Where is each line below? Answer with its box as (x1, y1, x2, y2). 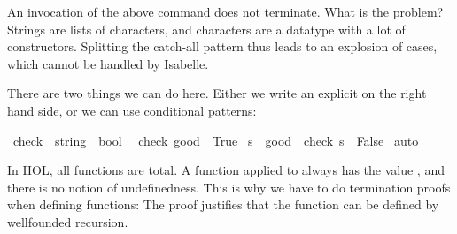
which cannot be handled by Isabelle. (7, 54, 209, 72)
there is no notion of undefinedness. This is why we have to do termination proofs (7, 177, 451, 196)
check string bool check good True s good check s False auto (12, 131, 419, 149)
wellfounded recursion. (7, 212, 128, 230)
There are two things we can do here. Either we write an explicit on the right (7, 84, 427, 102)
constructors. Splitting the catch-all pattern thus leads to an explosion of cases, (7, 37, 438, 56)
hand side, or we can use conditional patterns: (7, 101, 257, 119)
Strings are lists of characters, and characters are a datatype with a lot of (7, 19, 406, 38)
